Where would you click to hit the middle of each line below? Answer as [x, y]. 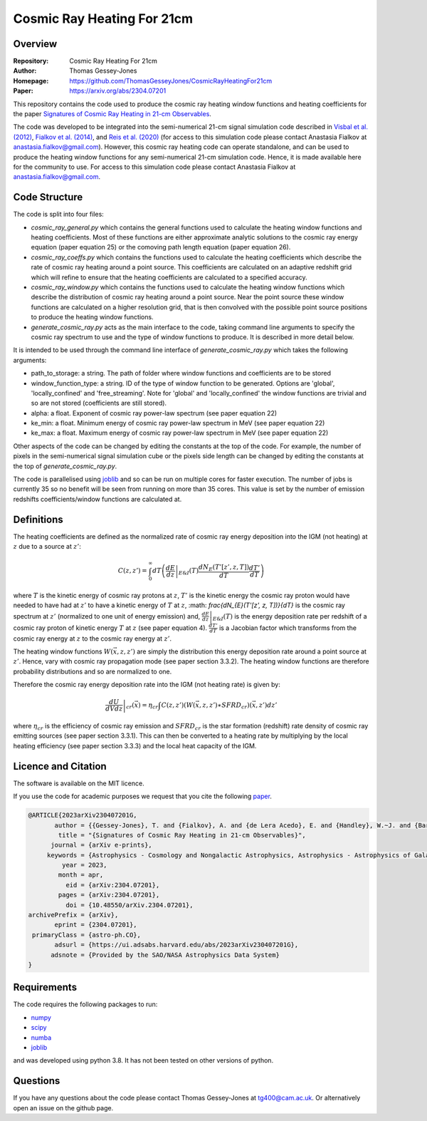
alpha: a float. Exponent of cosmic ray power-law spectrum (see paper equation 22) [154, 413]
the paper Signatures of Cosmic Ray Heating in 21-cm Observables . [112, 114]
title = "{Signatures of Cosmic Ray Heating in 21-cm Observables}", [182, 835]
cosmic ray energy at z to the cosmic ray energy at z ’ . [93, 639]
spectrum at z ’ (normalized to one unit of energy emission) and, [107, 616]
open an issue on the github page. [63, 1107]
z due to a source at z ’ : [47, 547]
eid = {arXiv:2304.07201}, [112, 885]
